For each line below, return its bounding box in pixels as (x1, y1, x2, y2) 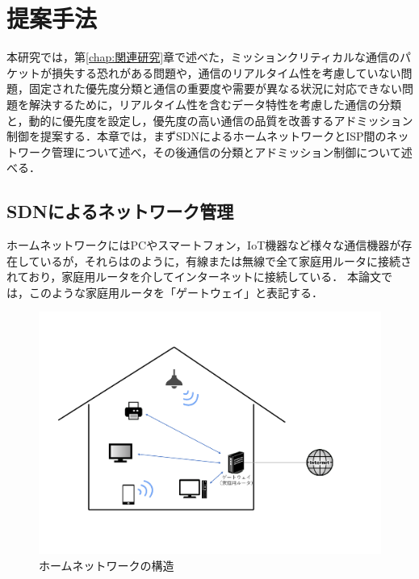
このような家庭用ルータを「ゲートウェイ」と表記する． (28, 283, 323, 300)
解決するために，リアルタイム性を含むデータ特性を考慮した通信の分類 (28, 95, 401, 112)
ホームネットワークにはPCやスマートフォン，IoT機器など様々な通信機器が (6, 237, 401, 254)
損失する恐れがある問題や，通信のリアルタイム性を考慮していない (51, 64, 401, 81)
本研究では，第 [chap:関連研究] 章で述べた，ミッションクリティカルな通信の (6, 48, 400, 65)
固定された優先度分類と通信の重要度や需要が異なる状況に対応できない (28, 80, 402, 97)
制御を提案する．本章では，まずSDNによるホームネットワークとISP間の (6, 128, 387, 145)
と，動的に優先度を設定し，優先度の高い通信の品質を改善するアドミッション (6, 111, 413, 128)
